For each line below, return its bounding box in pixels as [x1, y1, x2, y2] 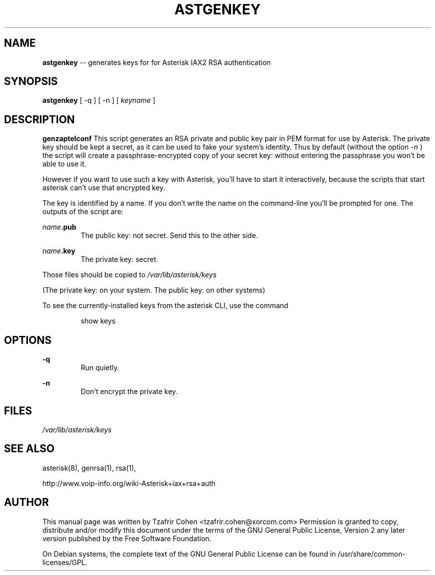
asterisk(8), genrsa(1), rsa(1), [42, 463, 136, 472]
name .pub [42, 223, 76, 232]
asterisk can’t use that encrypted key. [42, 183, 165, 192]
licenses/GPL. [42, 558, 87, 567]
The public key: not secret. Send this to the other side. [80, 231, 258, 240]
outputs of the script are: [42, 207, 124, 216]
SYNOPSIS [4, 75, 58, 88]
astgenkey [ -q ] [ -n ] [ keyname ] [42, 96, 155, 105]
